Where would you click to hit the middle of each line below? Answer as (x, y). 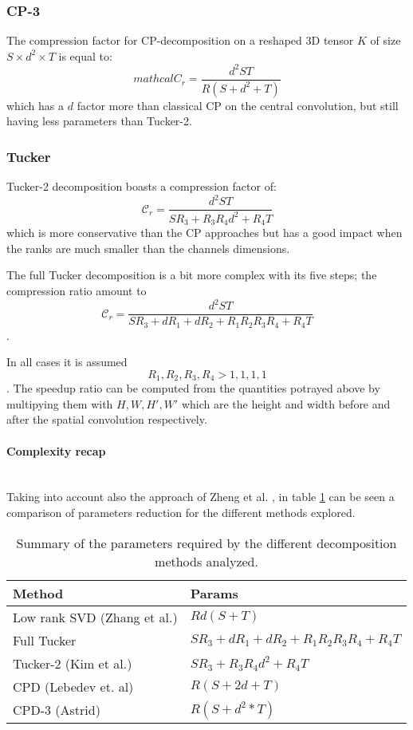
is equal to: (85, 55)
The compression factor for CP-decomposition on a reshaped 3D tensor (180, 40)
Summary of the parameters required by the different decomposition (206, 543)
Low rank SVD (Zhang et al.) (95, 617)
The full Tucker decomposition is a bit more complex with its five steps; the (192, 275)
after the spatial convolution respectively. (107, 419)
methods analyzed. (206, 561)
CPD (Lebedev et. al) (73, 686)
